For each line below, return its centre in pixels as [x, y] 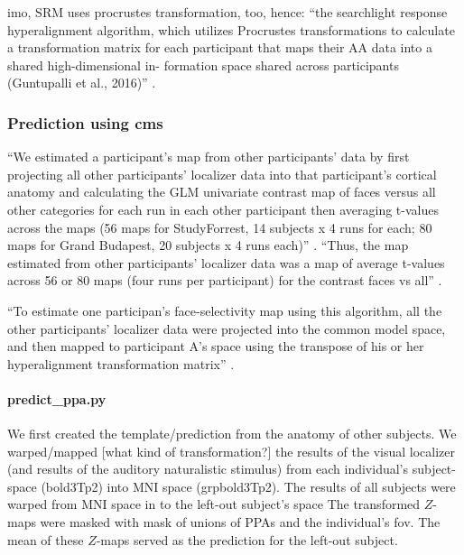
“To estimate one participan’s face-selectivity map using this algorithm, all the [225, 310]
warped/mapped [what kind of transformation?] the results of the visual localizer [231, 451]
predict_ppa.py [57, 398]
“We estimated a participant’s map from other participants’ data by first [209, 157]
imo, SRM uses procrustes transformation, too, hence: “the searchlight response [227, 12]
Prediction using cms [85, 122]
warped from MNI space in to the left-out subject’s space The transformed [214, 504]
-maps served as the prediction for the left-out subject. [247, 539]
